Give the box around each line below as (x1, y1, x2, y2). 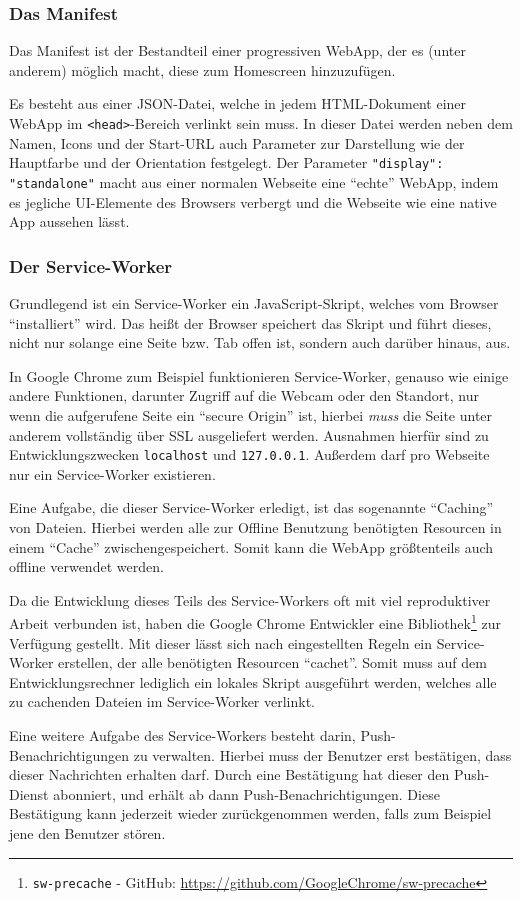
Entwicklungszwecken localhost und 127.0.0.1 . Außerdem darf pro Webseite (9, 444, 490, 465)
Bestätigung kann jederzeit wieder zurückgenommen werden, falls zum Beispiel (9, 803, 492, 824)
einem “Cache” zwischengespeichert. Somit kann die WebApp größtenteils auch (9, 536, 494, 557)
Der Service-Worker (9, 253, 173, 278)
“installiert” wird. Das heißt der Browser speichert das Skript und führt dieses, (9, 312, 492, 333)
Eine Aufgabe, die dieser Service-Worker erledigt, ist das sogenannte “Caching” (9, 497, 494, 518)
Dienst (9, 783, 49, 804)
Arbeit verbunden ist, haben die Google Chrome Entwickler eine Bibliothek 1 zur (9, 610, 501, 633)
